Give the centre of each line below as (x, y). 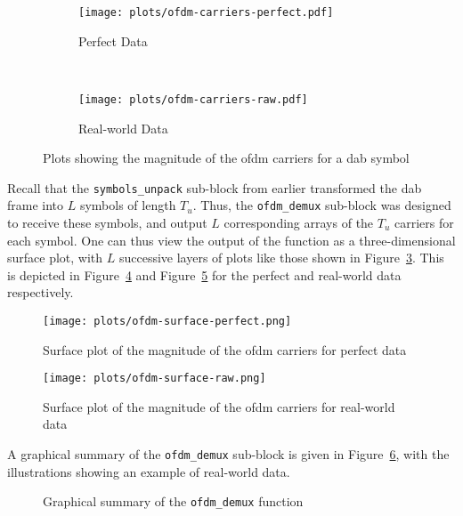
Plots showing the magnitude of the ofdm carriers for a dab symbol (226, 158)
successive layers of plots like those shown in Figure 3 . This (281, 258)
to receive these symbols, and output (107, 222)
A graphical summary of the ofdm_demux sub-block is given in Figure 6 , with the (228, 454)
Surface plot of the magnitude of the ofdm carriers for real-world (219, 406)
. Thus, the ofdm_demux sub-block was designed (322, 205)
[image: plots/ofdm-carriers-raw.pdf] (193, 99)
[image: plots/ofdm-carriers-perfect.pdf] (206, 12)
